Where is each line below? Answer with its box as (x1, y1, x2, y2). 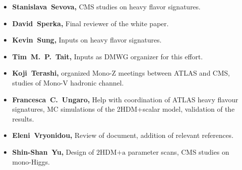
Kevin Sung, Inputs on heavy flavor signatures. (12, 35, 162, 45)
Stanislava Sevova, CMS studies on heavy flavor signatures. (12, 1, 201, 11)
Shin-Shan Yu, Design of (12, 146, 95, 157)
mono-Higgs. (12, 156, 50, 167)
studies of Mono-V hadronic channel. (12, 77, 124, 87)
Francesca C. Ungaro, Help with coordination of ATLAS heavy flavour (12, 94, 239, 104)
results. (12, 113, 34, 124)
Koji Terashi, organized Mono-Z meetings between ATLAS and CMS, (12, 68, 230, 78)
